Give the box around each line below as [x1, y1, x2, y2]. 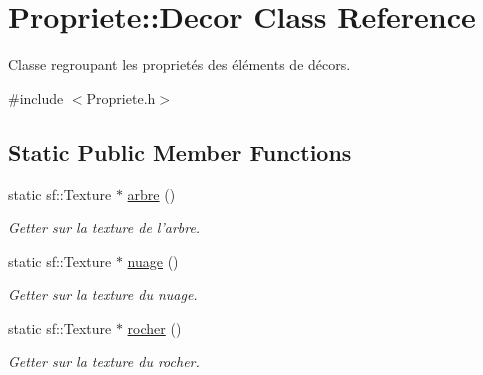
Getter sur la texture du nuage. [8, 284, 198, 305]
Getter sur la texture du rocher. [8, 351, 200, 372]
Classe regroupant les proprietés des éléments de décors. [8, 54, 351, 75]
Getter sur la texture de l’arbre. [8, 217, 201, 238]
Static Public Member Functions [8, 136, 352, 167]
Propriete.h [86, 87, 156, 108]
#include [8, 87, 64, 108]
